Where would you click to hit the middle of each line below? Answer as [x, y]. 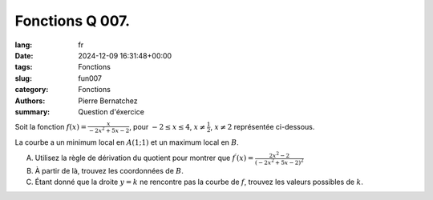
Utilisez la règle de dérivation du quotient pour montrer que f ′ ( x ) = [144, 158]
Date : [24, 55]
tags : [24, 67]
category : [32, 90]
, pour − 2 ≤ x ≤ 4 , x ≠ [167, 126]
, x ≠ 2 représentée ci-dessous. [262, 126]
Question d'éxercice [111, 111]
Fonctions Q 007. [73, 21]
